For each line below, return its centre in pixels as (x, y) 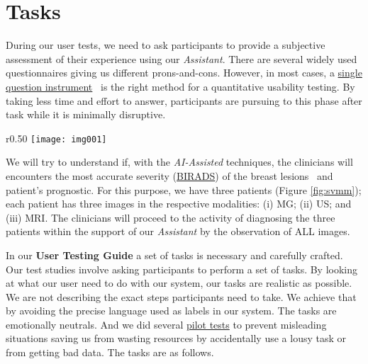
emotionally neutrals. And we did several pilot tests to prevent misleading (166, 324)
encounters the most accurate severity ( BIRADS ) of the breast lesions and (169, 175)
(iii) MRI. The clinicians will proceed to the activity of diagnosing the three (171, 217)
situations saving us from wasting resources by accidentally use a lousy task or (176, 338)
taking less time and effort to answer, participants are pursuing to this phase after (184, 100)
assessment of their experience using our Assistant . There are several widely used (182, 58)
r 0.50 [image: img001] (56, 138)
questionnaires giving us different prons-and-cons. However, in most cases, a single (184, 73)
